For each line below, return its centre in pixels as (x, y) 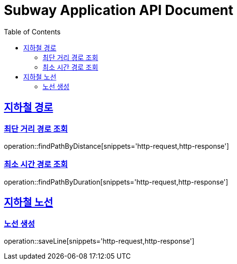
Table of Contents (32, 31)
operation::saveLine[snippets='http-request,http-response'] (99, 241)
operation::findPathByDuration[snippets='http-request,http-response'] (116, 182)
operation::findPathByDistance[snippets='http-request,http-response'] (117, 146)
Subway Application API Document (119, 10)
